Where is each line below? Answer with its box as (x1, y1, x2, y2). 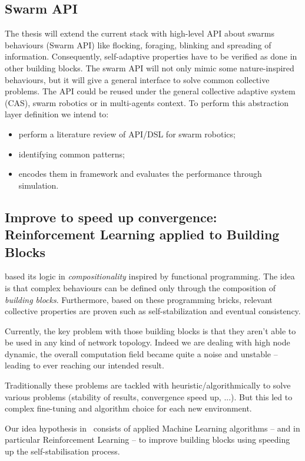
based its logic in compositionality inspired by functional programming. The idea (5, 270, 295, 282)
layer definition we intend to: (5, 108, 109, 120)
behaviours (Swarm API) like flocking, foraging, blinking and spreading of (5, 38, 271, 51)
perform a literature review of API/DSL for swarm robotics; (18, 127, 236, 140)
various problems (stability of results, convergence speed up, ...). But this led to (5, 390, 293, 403)
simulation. (18, 179, 59, 191)
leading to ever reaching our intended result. (5, 359, 164, 371)
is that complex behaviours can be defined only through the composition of (5, 281, 276, 294)
